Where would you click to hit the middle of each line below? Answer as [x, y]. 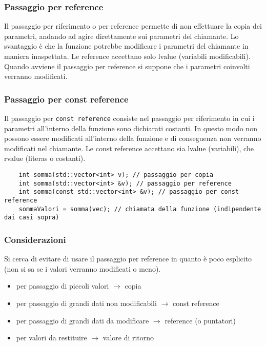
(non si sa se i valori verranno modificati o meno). [83, 268]
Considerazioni [35, 239]
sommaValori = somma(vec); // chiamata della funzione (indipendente [140, 209]
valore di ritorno [128, 338]
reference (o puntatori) [200, 320]
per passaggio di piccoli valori [63, 286]
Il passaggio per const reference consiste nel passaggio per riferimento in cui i [129, 118]
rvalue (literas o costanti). [45, 158]
